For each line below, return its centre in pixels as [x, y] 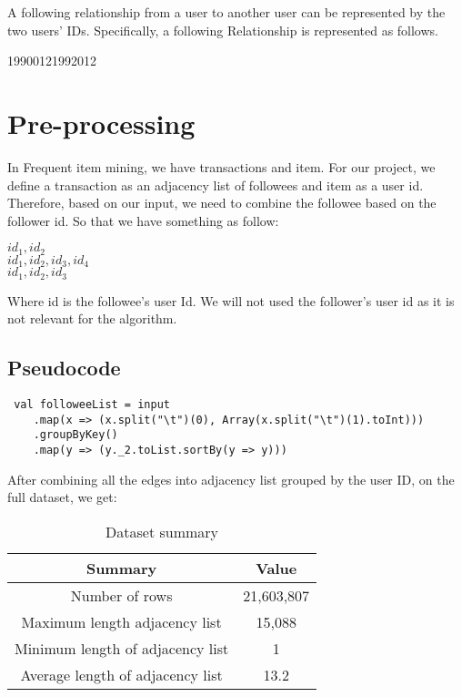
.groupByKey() [75, 435]
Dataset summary [162, 531]
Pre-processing [101, 123]
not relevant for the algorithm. [92, 318]
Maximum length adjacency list [121, 621]
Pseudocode [64, 368]
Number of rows [121, 595]
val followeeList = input [92, 405]
